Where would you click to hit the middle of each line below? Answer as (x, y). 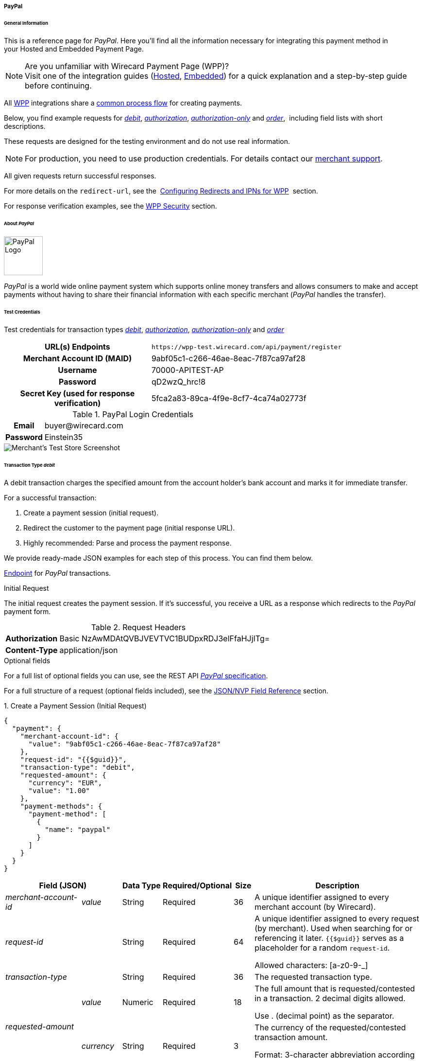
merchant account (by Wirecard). (315, 907)
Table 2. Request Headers (138, 627)
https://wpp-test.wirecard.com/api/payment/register (246, 347)
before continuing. (58, 85)
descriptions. (25, 126)
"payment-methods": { (61, 806)
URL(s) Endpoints (77, 347)
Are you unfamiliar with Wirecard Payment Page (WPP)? (127, 66)
